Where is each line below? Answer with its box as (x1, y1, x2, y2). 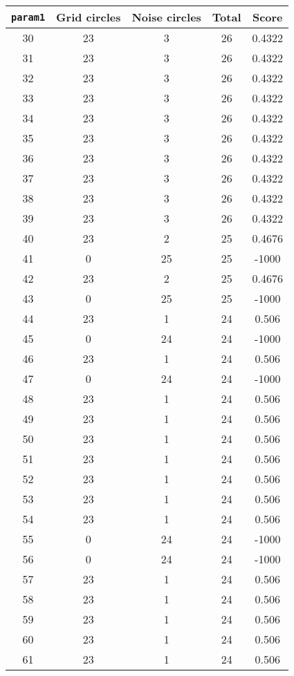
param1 (11, 11, 46, 23)
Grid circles (56, 9, 121, 25)
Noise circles (131, 9, 201, 25)
